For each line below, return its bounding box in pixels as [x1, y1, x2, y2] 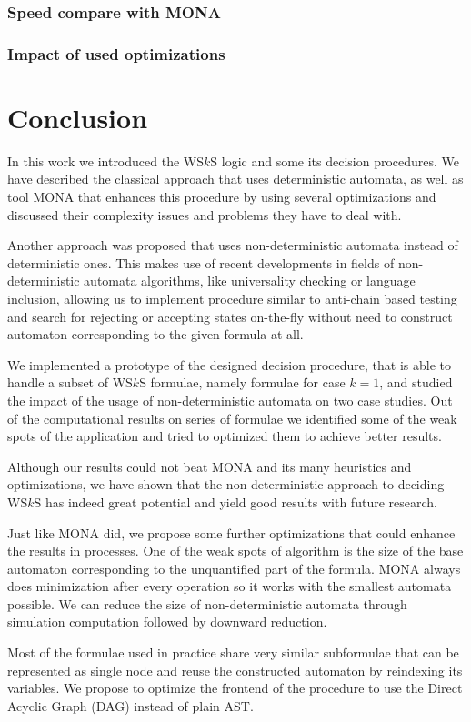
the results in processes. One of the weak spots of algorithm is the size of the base [7, 541, 464, 560]
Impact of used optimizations [7, 42, 225, 65]
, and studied [379, 373, 453, 392]
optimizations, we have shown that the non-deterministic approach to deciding [7, 475, 445, 494]
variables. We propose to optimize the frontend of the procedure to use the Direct [7, 678, 463, 697]
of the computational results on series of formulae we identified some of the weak [7, 408, 457, 427]
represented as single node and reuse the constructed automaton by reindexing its [7, 660, 463, 679]
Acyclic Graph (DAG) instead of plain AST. [7, 696, 254, 715]
